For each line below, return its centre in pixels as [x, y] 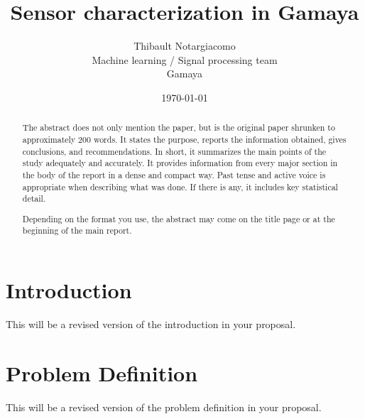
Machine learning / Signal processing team [185, 59]
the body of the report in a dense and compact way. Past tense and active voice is [174, 174]
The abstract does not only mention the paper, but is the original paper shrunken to [179, 127]
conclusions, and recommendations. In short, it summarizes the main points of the [174, 151]
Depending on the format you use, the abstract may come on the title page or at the [179, 218]
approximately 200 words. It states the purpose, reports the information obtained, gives [184, 139]
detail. [34, 198]
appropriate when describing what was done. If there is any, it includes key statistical [180, 186]
